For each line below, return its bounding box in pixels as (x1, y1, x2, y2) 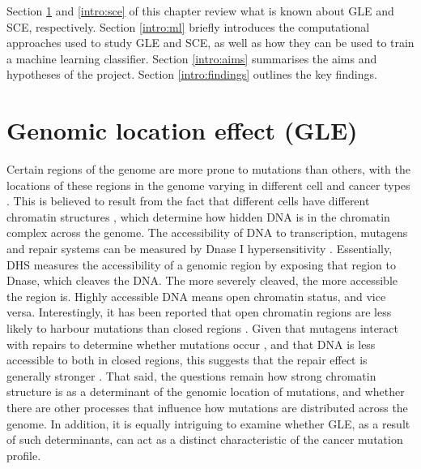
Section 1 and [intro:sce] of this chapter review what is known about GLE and (6, 2, 394, 19)
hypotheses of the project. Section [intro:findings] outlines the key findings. (6, 66, 377, 83)
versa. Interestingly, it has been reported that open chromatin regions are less (6, 303, 392, 321)
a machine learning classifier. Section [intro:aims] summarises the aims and (6, 49, 377, 67)
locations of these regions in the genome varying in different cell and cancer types (6, 176, 410, 193)
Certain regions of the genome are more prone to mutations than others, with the (6, 161, 410, 178)
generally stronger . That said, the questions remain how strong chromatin (6, 367, 376, 384)
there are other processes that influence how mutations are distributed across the (6, 399, 408, 415)
